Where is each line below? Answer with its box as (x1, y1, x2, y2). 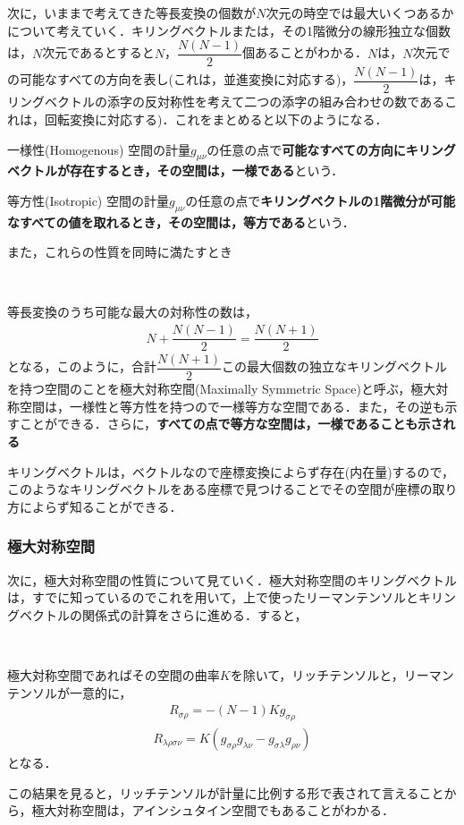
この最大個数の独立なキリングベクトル (221, 357, 447, 376)
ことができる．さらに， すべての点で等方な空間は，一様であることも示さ (19, 414, 443, 433)
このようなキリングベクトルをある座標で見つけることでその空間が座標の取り (7, 480, 458, 498)
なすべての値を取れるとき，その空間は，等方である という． (7, 212, 355, 231)
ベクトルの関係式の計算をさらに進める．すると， (19, 605, 308, 624)
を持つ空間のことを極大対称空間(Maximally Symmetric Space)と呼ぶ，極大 (7, 379, 436, 398)
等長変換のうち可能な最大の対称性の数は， (7, 302, 257, 321)
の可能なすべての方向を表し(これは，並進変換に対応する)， (7, 70, 354, 89)
